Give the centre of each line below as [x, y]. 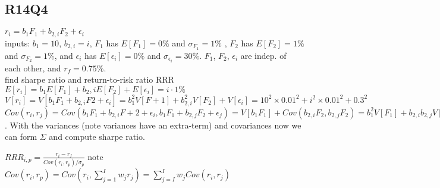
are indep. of [263, 55]
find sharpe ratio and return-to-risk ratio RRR [89, 79]
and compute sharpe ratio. [97, 137]
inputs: [18, 43]
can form [21, 137]
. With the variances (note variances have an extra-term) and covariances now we [153, 125]
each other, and [33, 68]
